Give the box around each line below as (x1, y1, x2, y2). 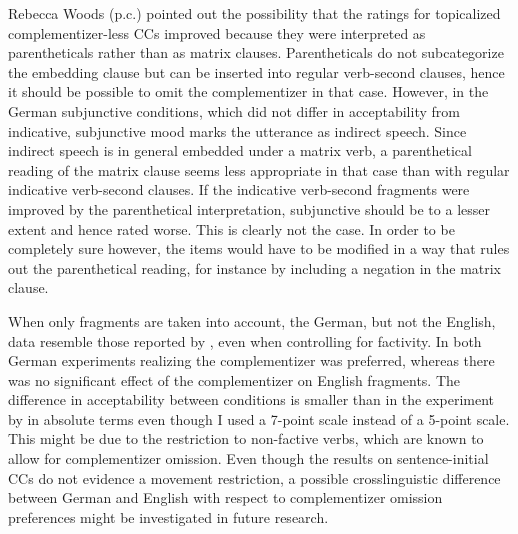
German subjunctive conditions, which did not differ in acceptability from (8, 100, 460, 121)
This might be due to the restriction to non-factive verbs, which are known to (8, 428, 484, 449)
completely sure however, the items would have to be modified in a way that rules (8, 238, 510, 259)
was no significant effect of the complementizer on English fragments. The (8, 369, 461, 390)
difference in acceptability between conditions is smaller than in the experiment (8, 389, 495, 410)
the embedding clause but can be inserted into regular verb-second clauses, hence (8, 61, 505, 82)
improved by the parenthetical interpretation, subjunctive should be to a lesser (8, 198, 490, 219)
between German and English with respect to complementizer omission (8, 487, 443, 508)
